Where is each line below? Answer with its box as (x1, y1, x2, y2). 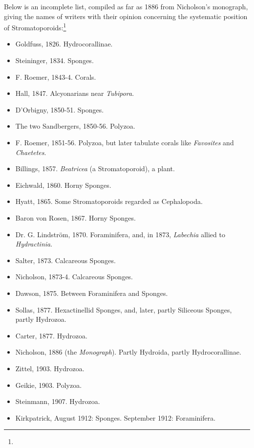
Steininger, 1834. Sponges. (15, 55, 94, 66)
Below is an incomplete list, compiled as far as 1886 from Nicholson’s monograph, (4, 1, 248, 11)
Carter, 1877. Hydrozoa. (15, 330, 87, 340)
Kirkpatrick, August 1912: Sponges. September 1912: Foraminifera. (15, 412, 216, 423)
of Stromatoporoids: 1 (4, 21, 66, 32)
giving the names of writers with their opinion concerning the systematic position (4, 11, 248, 21)
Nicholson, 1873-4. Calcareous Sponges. (15, 271, 133, 282)
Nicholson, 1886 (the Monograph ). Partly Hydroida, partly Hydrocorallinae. (15, 347, 241, 357)
